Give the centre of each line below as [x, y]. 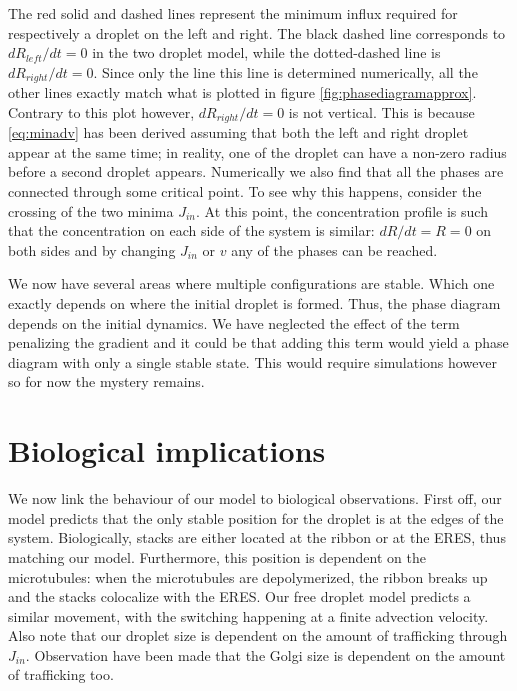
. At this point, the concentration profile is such [341, 210]
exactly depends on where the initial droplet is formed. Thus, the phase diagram [254, 303]
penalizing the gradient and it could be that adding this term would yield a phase [258, 342]
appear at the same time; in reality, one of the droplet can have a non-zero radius [257, 151]
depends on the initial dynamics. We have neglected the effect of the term [234, 322]
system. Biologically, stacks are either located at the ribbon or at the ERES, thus [257, 537]
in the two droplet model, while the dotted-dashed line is [266, 52]
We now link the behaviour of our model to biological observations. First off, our [255, 498]
